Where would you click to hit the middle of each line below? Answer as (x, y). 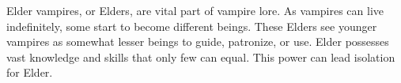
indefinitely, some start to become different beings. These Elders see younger (192, 26)
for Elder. (30, 72)
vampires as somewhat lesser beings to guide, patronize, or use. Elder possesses (198, 41)
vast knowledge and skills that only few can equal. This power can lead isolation (201, 57)
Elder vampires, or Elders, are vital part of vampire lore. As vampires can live (195, 10)
